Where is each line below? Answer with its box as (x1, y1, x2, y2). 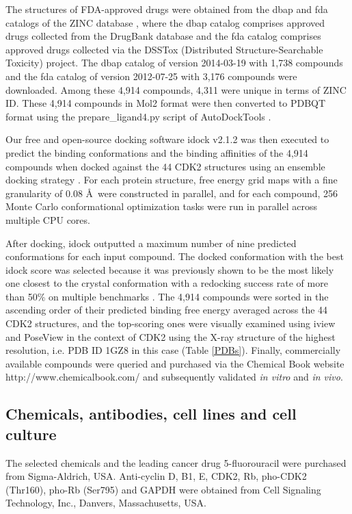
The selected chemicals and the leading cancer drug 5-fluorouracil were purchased (5, 455, 347, 470)
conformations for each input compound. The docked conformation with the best (5, 249, 344, 264)
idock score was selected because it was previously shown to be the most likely (5, 262, 334, 277)
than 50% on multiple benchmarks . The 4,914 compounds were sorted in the (5, 289, 329, 303)
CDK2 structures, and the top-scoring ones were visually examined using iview (5, 316, 336, 331)
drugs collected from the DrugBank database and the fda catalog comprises (5, 29, 321, 43)
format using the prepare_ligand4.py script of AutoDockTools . (5, 109, 271, 123)
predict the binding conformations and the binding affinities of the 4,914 (5, 145, 308, 159)
